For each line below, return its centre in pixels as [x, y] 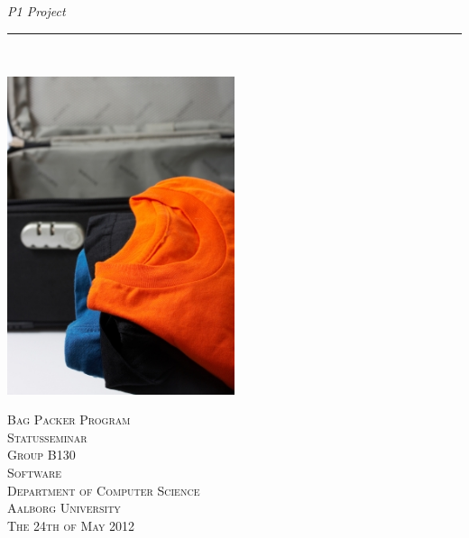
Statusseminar [47, 437]
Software [35, 472]
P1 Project [37, 11]
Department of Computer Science [104, 490]
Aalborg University [64, 508]
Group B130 [41, 455]
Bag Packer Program [69, 419]
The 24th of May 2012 [71, 525]
